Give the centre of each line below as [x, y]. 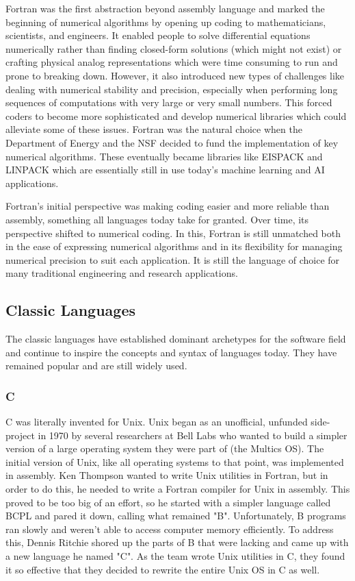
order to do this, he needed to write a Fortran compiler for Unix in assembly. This [178, 489]
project [20, 435]
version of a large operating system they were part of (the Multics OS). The [165, 448]
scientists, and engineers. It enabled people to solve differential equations [158, 35]
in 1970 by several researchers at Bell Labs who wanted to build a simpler [193, 435]
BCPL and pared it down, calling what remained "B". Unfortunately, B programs [176, 516]
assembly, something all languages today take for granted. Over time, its [157, 219]
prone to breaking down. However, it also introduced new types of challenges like [175, 75]
